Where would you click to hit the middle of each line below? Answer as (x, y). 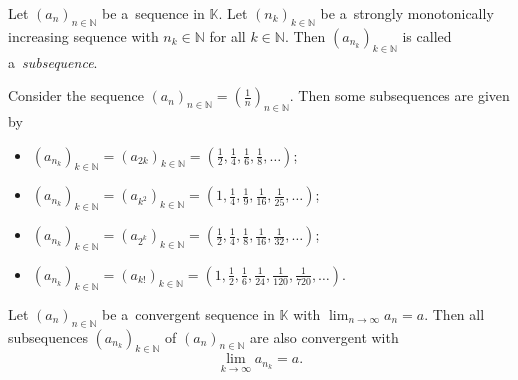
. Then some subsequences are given (399, 95)
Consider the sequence (76, 95)
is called (427, 35)
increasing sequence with (83, 35)
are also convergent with (324, 336)
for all (227, 35)
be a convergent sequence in (188, 313)
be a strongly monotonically (407, 13)
